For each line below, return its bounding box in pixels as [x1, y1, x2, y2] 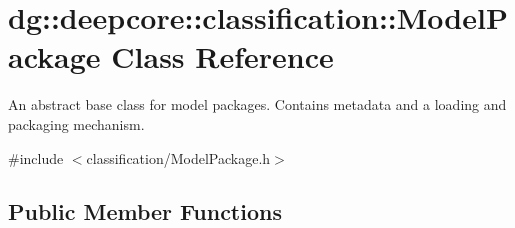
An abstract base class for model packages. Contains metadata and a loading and [8, 94, 507, 115]
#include [8, 147, 64, 168]
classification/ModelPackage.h [86, 147, 271, 168]
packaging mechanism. [8, 113, 145, 134]
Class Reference [111, 36, 334, 77]
